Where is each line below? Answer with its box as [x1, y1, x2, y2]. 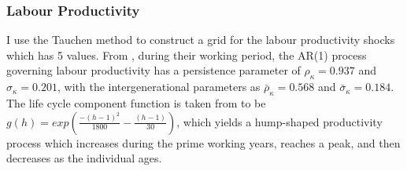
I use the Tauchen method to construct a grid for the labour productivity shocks [6, 31, 395, 48]
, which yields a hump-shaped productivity [176, 113, 383, 129]
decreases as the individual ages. [6, 150, 162, 166]
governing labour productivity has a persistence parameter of [6, 62, 301, 78]
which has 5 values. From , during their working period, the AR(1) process [6, 46, 367, 63]
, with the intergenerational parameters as [57, 78, 261, 95]
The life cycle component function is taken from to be [6, 95, 266, 111]
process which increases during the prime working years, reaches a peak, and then [6, 134, 401, 151]
